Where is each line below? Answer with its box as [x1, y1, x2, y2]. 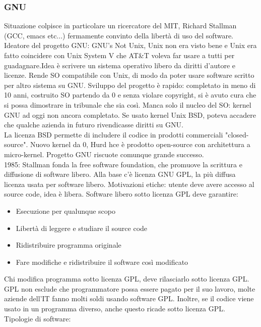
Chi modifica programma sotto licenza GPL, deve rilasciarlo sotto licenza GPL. [4, 273, 249, 284]
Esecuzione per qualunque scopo [16, 205, 115, 216]
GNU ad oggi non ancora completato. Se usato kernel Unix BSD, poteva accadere [4, 109, 256, 120]
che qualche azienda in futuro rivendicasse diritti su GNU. [4, 119, 183, 130]
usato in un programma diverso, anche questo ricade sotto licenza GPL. [4, 303, 225, 314]
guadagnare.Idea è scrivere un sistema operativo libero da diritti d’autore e [4, 60, 236, 70]
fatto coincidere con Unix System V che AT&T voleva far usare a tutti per [4, 50, 235, 60]
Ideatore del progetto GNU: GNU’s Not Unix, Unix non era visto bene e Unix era [4, 40, 257, 51]
